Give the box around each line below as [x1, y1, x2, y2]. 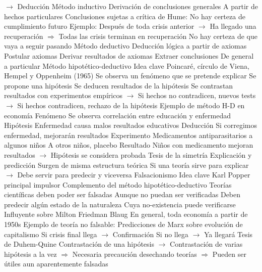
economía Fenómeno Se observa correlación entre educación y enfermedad [4, 110, 231, 120]
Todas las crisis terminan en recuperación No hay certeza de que [58, 30, 257, 41]
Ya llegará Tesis [204, 229, 253, 239]
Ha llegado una [210, 21, 256, 31]
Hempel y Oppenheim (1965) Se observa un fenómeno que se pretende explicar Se [4, 70, 256, 81]
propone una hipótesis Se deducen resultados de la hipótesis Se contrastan [4, 80, 233, 90]
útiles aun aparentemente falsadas [4, 258, 108, 269]
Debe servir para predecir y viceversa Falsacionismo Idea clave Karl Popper [17, 169, 250, 180]
